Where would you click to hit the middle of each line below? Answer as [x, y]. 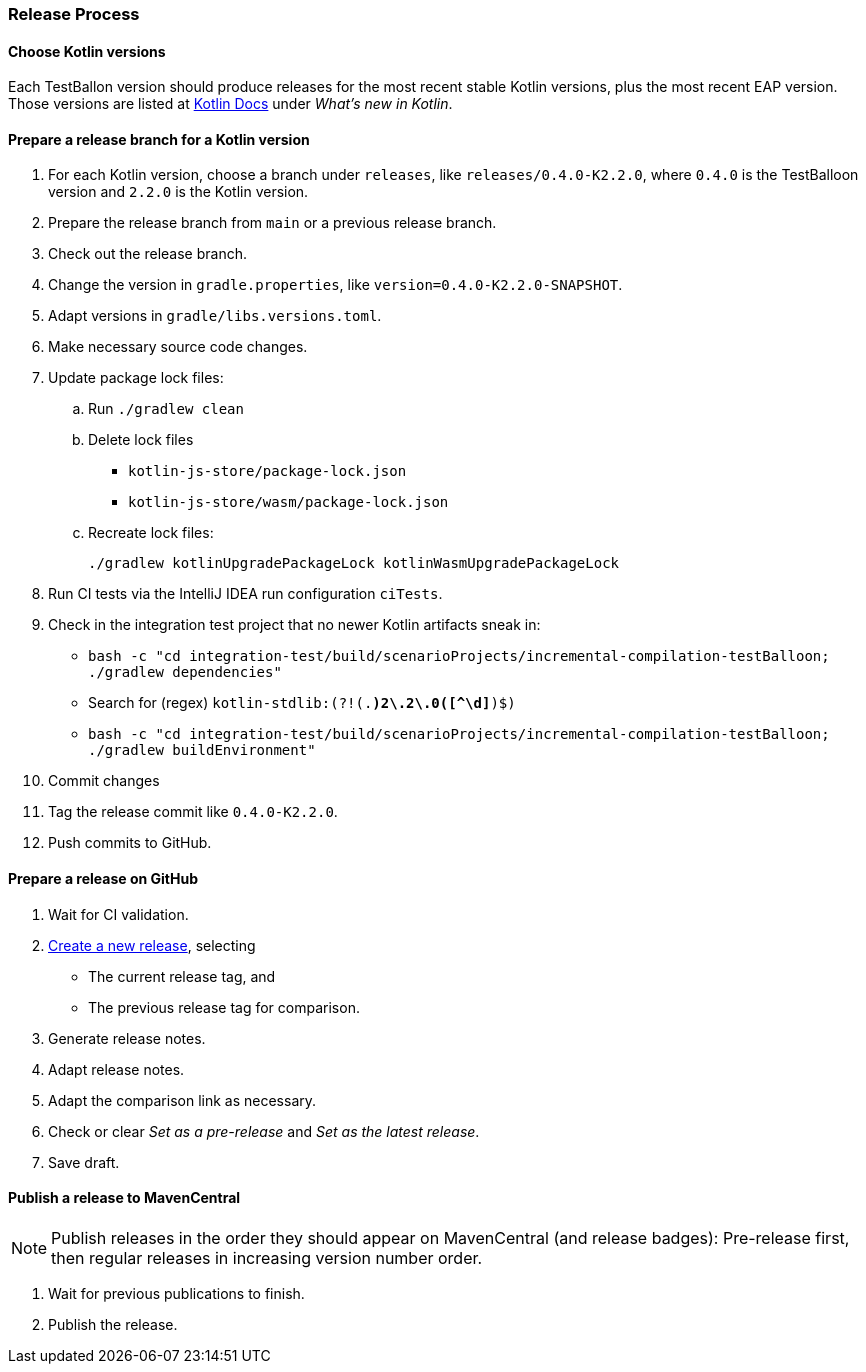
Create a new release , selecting [152, 945]
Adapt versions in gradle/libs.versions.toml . [215, 316]
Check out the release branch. [147, 254]
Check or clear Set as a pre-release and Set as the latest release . [264, 1131]
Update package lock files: [136, 378]
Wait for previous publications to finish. [176, 1293]
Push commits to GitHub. [130, 843]
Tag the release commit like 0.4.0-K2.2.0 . [193, 812]
